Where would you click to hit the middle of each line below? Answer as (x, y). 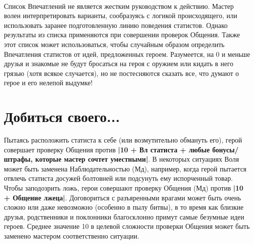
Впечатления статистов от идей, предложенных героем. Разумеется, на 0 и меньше (127, 54)
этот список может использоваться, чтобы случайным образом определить (114, 44)
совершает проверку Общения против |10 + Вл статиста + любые (107, 149)
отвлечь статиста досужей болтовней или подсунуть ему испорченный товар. (118, 178)
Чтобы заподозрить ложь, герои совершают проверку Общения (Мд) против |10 (124, 188)
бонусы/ (225, 149)
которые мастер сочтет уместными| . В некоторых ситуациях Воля (137, 159)
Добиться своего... (62, 116)
